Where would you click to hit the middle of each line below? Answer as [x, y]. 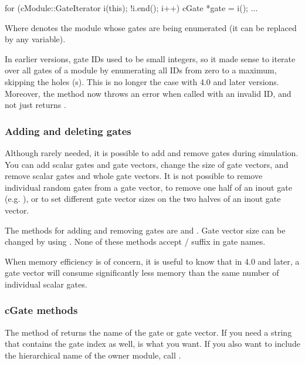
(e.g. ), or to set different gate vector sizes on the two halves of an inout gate [143, 199]
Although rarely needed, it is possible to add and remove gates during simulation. [152, 152]
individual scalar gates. [46, 284]
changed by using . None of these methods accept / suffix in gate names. [135, 241]
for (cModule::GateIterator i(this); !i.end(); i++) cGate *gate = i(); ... [131, 8]
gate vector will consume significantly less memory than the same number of [142, 273]
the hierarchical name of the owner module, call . [93, 355]
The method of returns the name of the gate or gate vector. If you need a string [148, 332]
